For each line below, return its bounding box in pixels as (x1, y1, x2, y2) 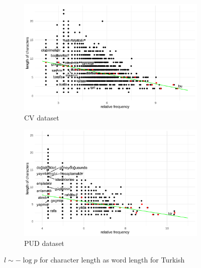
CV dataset (24, 112, 59, 122)
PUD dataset (24, 237, 64, 248)
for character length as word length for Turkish (40, 254, 185, 265)
